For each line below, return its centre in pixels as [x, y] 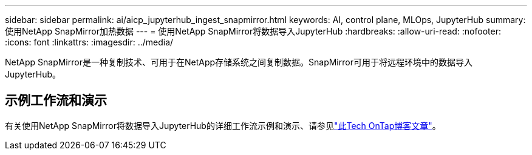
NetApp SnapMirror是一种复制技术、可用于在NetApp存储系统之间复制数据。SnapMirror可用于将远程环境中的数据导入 [239, 62]
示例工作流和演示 [56, 101]
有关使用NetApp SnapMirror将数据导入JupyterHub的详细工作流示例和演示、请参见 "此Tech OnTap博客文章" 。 [223, 125]
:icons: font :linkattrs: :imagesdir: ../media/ [89, 42]
